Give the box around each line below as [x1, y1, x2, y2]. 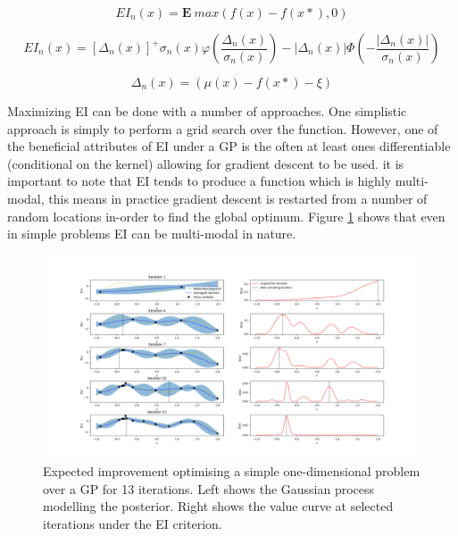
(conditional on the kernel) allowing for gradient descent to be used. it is [7, 154, 404, 172]
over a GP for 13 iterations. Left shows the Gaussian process [43, 479, 375, 498]
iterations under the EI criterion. [43, 514, 222, 532]
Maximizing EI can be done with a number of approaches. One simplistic [7, 102, 407, 120]
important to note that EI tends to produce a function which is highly [7, 172, 392, 190]
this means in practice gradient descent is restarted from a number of [48, 188, 428, 207]
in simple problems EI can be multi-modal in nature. [7, 224, 296, 243]
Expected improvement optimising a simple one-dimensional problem [43, 462, 421, 481]
